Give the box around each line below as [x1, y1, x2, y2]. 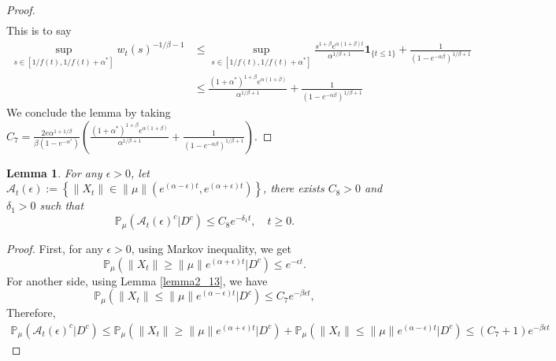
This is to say [6, 22, 72, 39]
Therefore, [6, 304, 56, 321]
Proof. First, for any [6, 240, 103, 257]
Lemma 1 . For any [6, 164, 102, 180]
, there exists [263, 180, 324, 196]
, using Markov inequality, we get [131, 240, 291, 257]
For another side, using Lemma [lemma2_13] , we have [6, 272, 268, 288]
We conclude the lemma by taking [6, 104, 171, 121]
